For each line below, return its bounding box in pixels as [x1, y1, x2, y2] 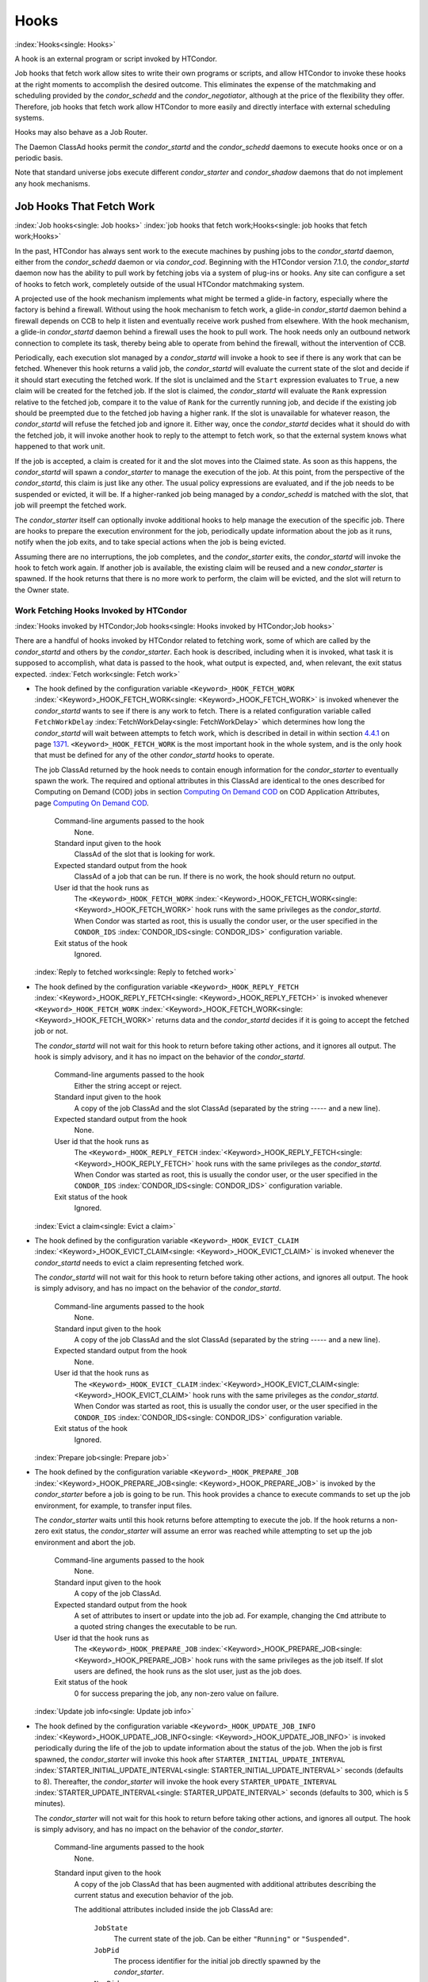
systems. [14, 113, 44, 122]
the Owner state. [14, 585, 70, 595]
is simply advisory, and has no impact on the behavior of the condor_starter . [34, 1824, 284, 1835]
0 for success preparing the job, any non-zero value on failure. [74, 1689, 279, 1698]
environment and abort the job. [34, 1537, 136, 1547]
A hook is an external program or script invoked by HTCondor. [14, 54, 218, 63]
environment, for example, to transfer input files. [34, 1501, 193, 1510]
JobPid [94, 1946, 120, 1954]
